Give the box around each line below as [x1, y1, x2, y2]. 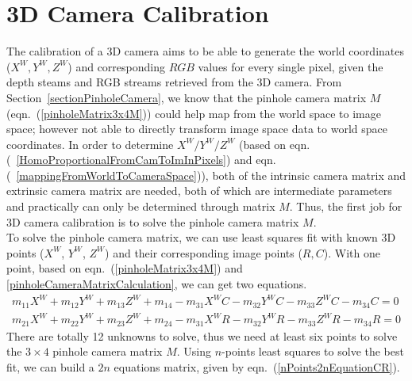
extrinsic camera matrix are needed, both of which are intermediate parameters [6, 182, 392, 199]
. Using [176, 343, 211, 360]
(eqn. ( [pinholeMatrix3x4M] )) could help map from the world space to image [6, 105, 381, 121]
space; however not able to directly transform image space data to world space [6, 120, 387, 137]
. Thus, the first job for [289, 198, 402, 215]
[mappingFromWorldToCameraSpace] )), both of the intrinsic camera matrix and [16, 166, 406, 183]
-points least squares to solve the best [221, 343, 404, 360]
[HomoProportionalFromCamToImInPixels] [16, 151, 226, 168]
